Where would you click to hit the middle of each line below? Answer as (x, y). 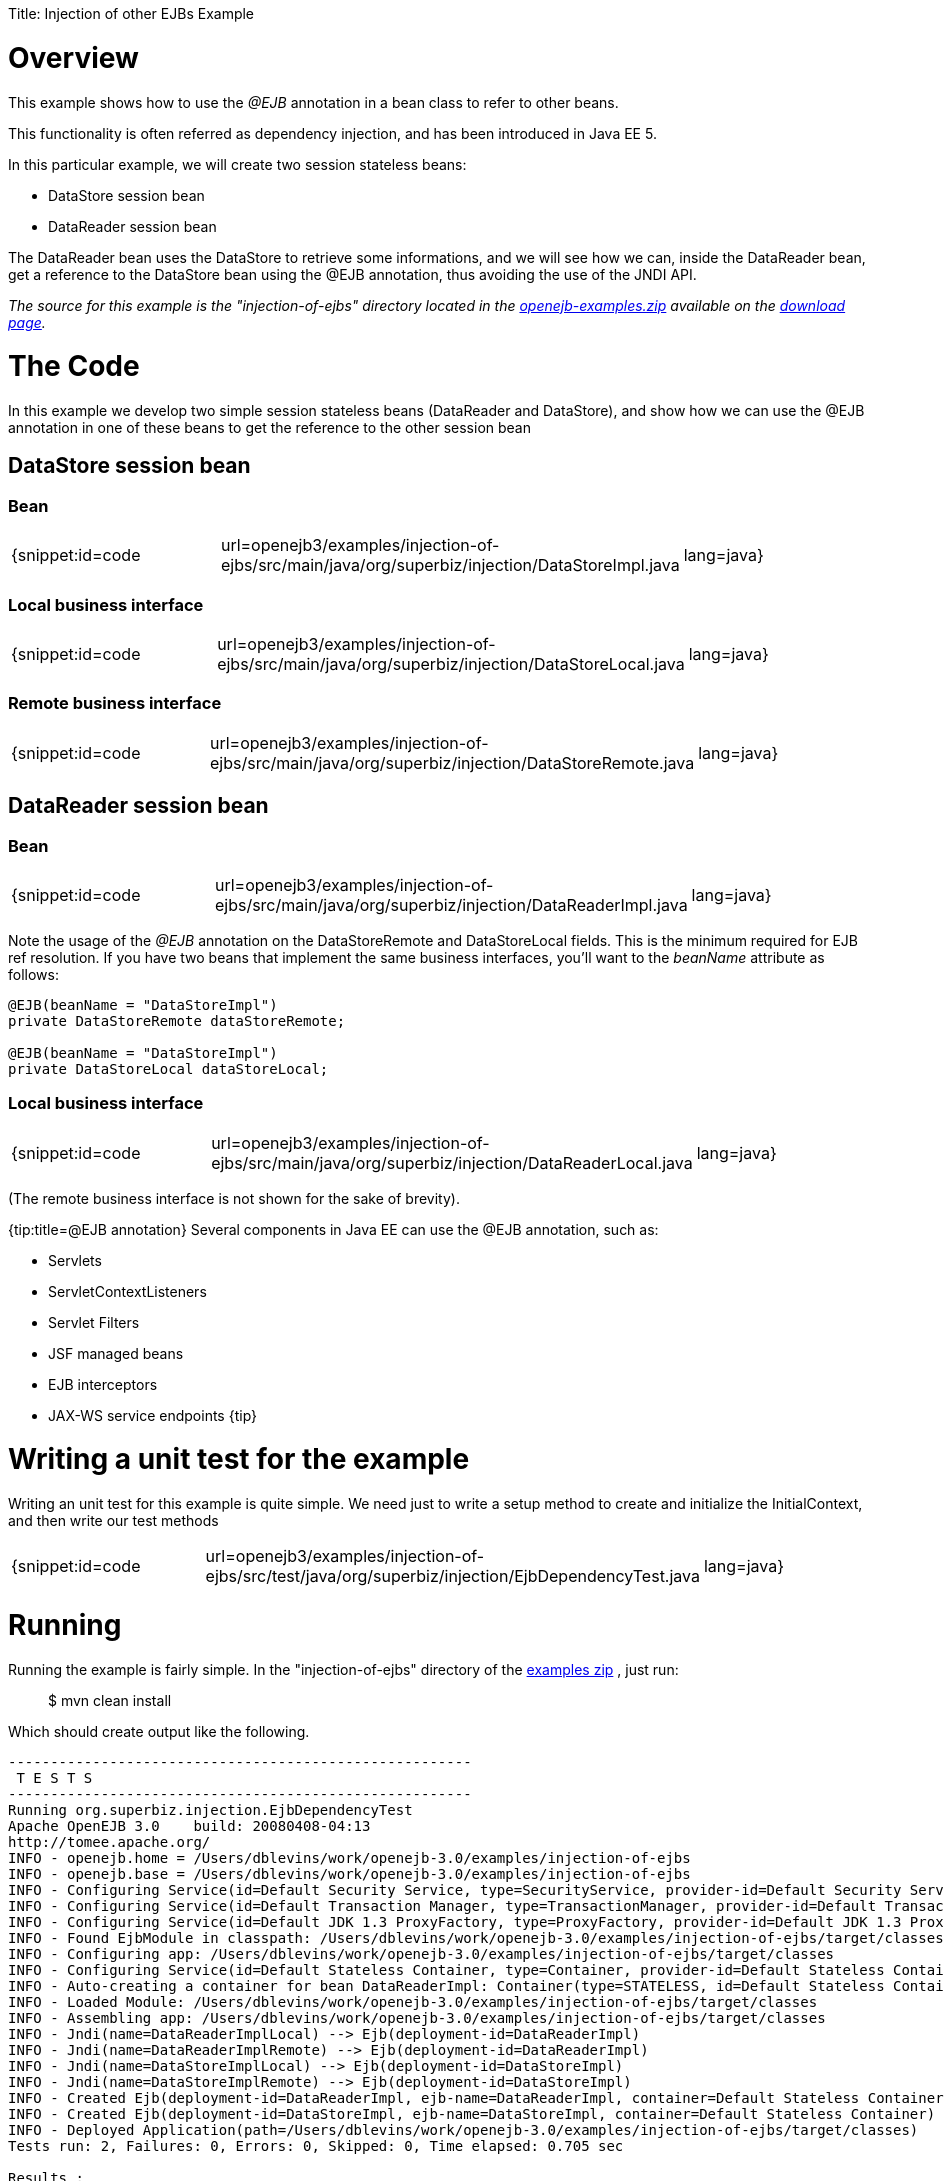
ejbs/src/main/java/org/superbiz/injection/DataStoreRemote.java (452, 762)
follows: (33, 974)
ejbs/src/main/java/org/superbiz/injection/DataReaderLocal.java (452, 1162)
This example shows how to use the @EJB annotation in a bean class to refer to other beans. (313, 102)
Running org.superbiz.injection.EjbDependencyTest (210, 1809)
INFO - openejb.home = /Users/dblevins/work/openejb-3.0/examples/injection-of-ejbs (349, 1857)
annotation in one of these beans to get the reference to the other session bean (269, 427)
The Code (74, 366)
